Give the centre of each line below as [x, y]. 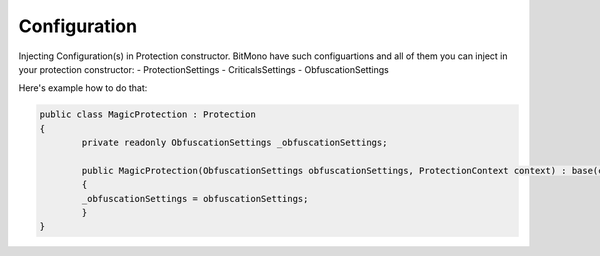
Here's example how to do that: [83, 88]
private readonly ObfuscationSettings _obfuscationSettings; [234, 143]
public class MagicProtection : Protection [148, 114]
